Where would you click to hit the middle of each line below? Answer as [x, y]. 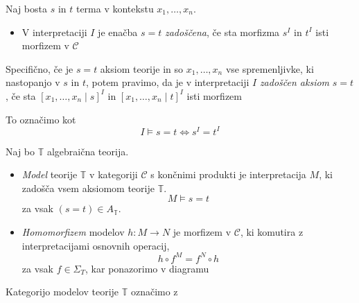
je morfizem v [202, 232]
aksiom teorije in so [142, 68]
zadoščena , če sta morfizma [222, 32]
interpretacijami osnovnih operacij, [96, 245]
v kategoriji [114, 174]
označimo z [154, 292]
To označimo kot [41, 119]
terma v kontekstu [115, 8]
